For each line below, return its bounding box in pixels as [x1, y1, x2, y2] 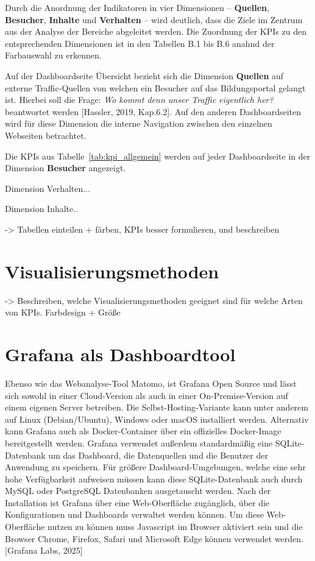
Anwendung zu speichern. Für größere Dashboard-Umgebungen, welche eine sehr [5, 460, 306, 473]
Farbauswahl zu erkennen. [5, 49, 102, 62]
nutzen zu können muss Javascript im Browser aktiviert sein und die [48, 520, 303, 533]
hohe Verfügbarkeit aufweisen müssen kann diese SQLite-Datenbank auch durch [5, 472, 303, 485]
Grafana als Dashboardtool [5, 342, 236, 366]
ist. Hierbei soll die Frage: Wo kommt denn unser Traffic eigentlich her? [5, 93, 274, 106]
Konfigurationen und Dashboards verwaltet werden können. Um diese [5, 508, 264, 521]
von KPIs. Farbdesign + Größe [5, 306, 121, 319]
